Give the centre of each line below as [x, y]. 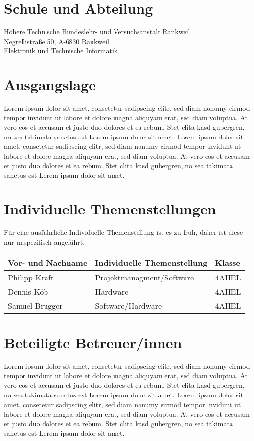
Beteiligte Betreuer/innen [93, 342]
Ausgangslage [50, 84]
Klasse [228, 263]
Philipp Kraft [31, 278]
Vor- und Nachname [48, 263]
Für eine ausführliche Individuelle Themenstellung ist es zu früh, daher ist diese [124, 232]
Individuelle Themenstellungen [110, 208]
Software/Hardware [128, 306]
